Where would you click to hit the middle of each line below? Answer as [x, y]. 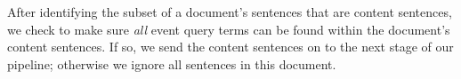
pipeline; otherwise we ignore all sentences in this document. [172, 63]
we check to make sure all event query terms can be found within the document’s [229, 29]
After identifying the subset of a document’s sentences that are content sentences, [230, 12]
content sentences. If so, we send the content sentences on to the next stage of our [230, 47]
